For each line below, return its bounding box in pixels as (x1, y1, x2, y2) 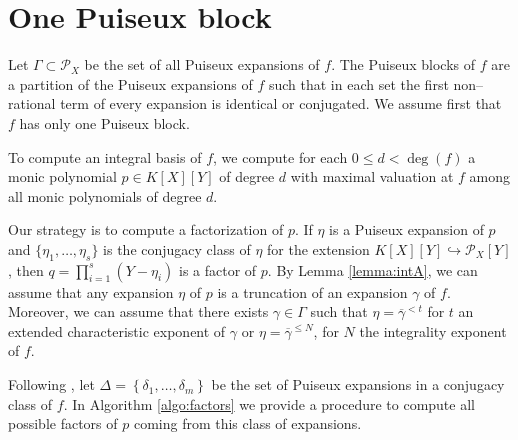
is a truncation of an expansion (217, 281, 408, 302)
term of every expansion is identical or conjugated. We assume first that (60, 93, 502, 114)
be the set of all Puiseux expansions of (84, 54, 320, 75)
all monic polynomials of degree (8, 185, 202, 206)
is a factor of (179, 259, 257, 280)
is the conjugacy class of (103, 238, 251, 259)
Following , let (8, 374, 95, 395)
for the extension (267, 238, 370, 259)
